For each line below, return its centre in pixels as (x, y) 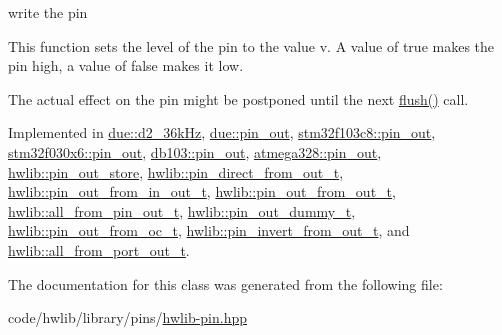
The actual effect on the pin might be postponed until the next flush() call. (238, 98)
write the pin (48, 12)
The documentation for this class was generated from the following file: (225, 283)
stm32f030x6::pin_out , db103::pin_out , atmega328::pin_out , (195, 151)
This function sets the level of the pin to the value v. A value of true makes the (251, 45)
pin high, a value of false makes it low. (126, 65)
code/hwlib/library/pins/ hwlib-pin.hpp (128, 317)
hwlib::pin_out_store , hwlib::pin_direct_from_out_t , (176, 171)
